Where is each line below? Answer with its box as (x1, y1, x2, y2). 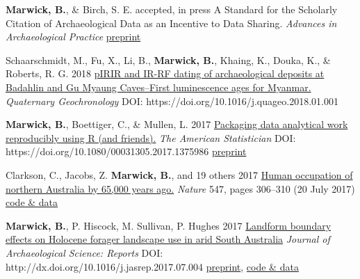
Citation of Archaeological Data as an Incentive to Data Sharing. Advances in (6, 15, 337, 30)
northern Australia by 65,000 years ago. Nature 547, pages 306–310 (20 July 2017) (6, 181, 355, 196)
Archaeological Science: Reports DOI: (6, 245, 163, 260)
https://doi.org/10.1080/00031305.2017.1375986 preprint (6, 144, 247, 159)
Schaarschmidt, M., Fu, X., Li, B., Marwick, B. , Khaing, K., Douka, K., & (6, 52, 331, 67)
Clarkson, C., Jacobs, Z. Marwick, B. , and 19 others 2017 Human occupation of (6, 167, 353, 182)
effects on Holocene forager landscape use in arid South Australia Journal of (6, 232, 330, 246)
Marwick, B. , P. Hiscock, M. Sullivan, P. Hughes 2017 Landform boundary (6, 218, 332, 232)
